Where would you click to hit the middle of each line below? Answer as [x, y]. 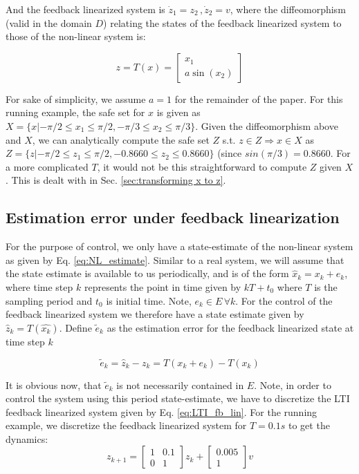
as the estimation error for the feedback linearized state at [230, 327]
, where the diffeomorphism [288, 9]
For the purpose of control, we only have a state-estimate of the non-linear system [179, 246]
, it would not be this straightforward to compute [202, 166]
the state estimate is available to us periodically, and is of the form [147, 273]
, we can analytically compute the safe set [121, 139]
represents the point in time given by [163, 286]
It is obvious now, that [54, 385]
